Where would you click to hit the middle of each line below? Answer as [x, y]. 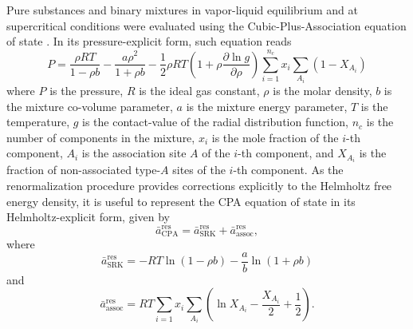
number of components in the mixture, [101, 137]
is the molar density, [323, 90]
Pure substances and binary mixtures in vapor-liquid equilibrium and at [182, 10]
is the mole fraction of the [275, 137]
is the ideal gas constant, [199, 90]
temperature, [38, 122]
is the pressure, [87, 90]
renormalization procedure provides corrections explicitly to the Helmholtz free [199, 186]
